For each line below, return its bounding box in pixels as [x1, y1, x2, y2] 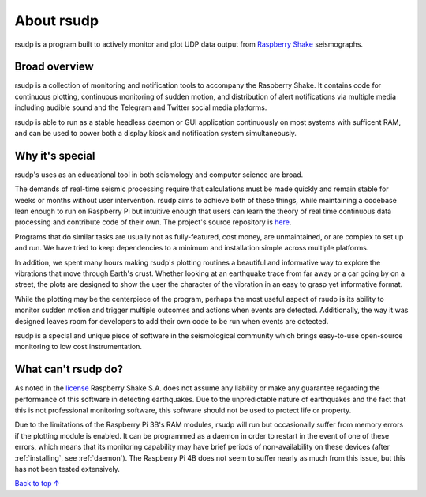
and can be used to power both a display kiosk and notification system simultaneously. [14, 129, 297, 138]
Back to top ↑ [14, 479, 60, 488]
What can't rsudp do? [14, 363, 124, 376]
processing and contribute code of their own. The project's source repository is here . [14, 217, 292, 227]
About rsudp [14, 12, 99, 29]
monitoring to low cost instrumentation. [14, 342, 142, 352]
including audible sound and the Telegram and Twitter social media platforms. [14, 103, 267, 112]
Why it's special [14, 149, 95, 162]
